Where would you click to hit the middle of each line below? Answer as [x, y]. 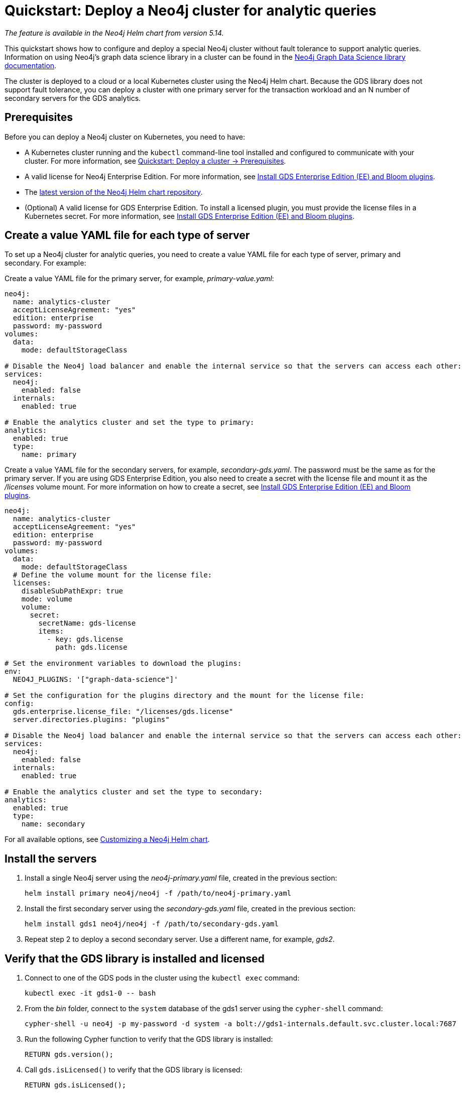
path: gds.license [91, 647]
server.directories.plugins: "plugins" [91, 720]
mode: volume [47, 599]
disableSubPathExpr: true [72, 591]
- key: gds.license [85, 639]
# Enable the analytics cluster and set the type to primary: [130, 422]
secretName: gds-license [87, 623]
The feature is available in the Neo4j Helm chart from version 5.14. [114, 33]
